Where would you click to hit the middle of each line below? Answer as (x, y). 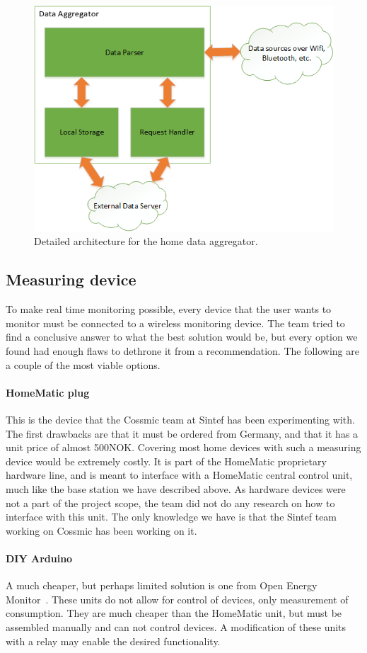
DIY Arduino (39, 558)
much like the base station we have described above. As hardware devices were (176, 489)
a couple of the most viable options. (83, 364)
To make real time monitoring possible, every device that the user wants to (169, 309)
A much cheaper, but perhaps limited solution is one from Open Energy (162, 585)
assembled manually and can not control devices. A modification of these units (176, 626)
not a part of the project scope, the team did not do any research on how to (170, 502)
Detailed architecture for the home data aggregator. (146, 241)
